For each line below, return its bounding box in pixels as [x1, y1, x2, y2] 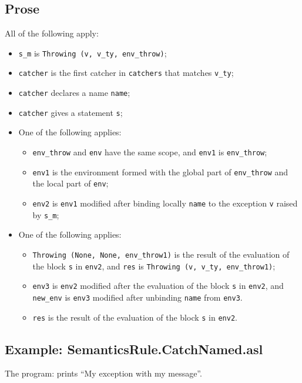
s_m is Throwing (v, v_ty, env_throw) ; [18, 46, 167, 59]
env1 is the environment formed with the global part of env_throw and [32, 165, 288, 178]
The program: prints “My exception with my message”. [5, 367, 202, 379]
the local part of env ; [32, 177, 109, 189]
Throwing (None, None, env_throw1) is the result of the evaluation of [32, 248, 290, 260]
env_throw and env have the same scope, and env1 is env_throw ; [32, 146, 267, 158]
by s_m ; [32, 208, 59, 221]
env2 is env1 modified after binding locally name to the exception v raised [32, 197, 298, 209]
